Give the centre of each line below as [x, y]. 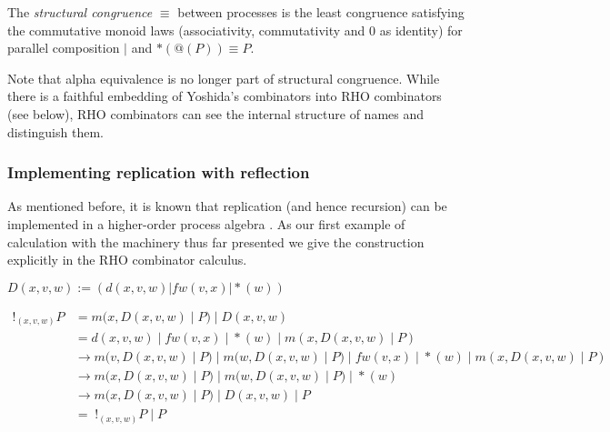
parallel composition [64, 48]
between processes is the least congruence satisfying [321, 12]
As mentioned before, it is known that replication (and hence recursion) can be [227, 206]
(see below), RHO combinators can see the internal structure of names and [216, 113]
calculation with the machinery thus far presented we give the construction [216, 241]
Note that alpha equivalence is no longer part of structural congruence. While [224, 78]
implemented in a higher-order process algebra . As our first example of [206, 223]
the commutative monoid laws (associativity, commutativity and [186, 30]
